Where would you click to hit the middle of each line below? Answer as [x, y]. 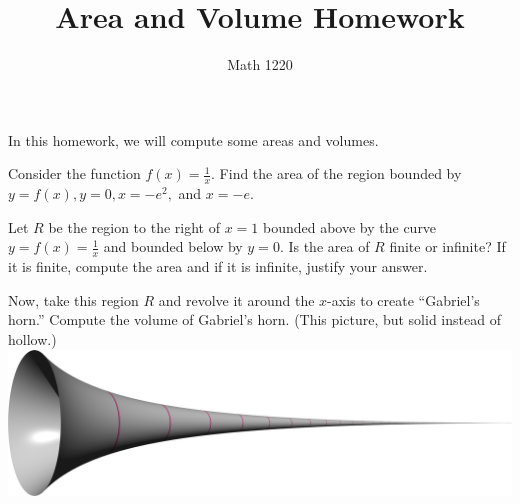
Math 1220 [260, 64]
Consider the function [74, 173]
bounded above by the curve [349, 226]
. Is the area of [324, 246]
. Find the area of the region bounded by [336, 173]
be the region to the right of [134, 226]
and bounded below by [173, 246]
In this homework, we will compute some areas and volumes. [193, 139]
